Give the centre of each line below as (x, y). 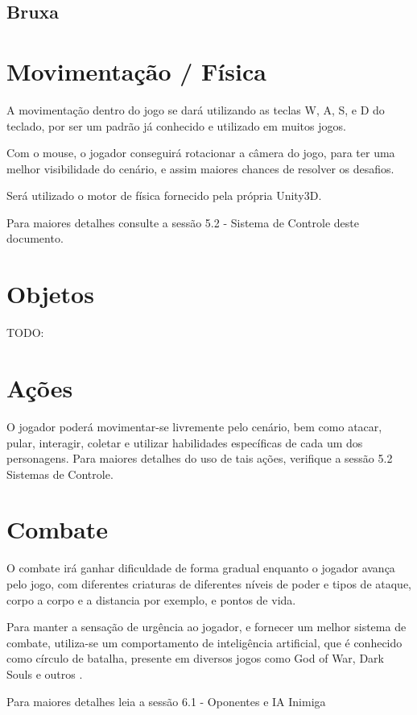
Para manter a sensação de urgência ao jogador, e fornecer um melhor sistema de (206, 627)
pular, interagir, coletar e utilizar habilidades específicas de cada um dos (185, 442)
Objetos (50, 294)
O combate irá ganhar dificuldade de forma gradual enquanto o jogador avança (201, 568)
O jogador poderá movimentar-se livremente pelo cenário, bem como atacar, (194, 426)
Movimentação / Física (136, 71)
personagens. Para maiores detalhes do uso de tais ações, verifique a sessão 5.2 (200, 458)
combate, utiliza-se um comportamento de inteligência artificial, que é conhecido (204, 642)
